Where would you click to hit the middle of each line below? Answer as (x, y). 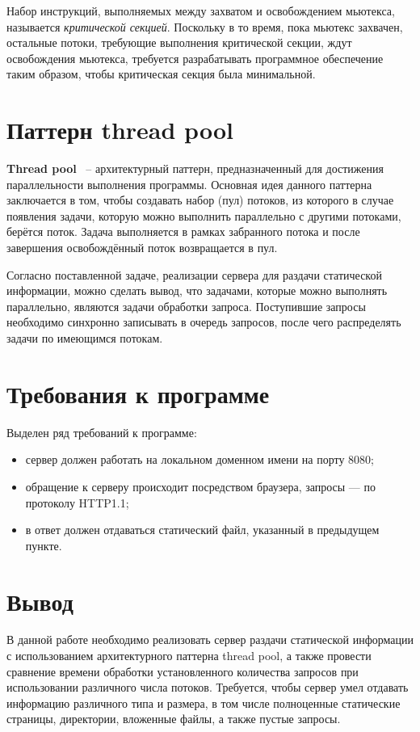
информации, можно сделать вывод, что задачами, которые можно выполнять (197, 290)
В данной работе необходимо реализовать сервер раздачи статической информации (210, 639)
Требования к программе (138, 393)
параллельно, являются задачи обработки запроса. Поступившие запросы (186, 306)
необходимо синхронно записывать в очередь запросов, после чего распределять (204, 322)
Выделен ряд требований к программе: (102, 432)
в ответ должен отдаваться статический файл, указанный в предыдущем (202, 530)
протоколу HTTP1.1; (77, 502)
